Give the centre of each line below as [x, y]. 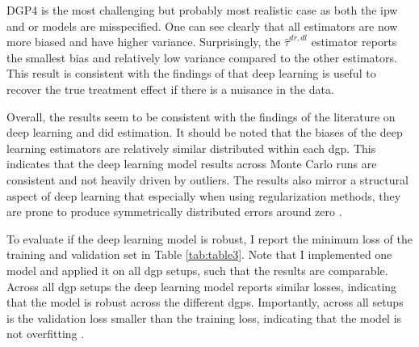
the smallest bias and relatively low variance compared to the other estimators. [202, 57]
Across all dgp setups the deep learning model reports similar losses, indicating [202, 286]
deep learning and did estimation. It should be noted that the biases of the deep [205, 132]
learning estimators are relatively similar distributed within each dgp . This [191, 148]
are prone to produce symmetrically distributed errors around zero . [174, 212]
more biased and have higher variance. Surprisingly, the [144, 42]
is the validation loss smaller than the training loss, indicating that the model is [204, 317]
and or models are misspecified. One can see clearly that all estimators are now [202, 25]
